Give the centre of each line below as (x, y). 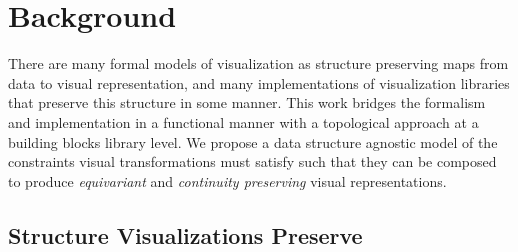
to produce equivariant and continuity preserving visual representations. (227, 180)
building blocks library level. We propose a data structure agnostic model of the (253, 141)
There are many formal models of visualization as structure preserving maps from (258, 63)
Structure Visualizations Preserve (185, 234)
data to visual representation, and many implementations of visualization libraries (259, 82)
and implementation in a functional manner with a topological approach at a (243, 121)
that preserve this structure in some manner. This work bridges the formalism (247, 102)
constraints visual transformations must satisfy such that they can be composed (252, 161)
